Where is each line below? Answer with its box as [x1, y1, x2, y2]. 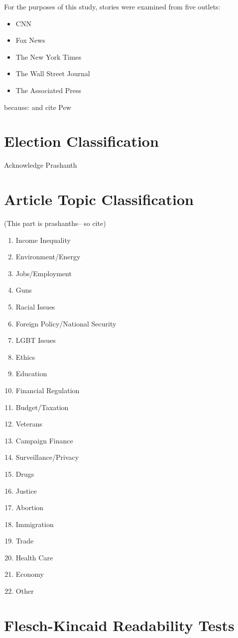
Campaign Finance [15, 435, 73, 445]
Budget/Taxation [15, 402, 69, 412]
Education [15, 368, 47, 379]
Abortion [15, 502, 44, 513]
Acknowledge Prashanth [4, 160, 77, 170]
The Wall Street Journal [15, 68, 90, 79]
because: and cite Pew [4, 102, 71, 112]
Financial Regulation [15, 385, 80, 395]
